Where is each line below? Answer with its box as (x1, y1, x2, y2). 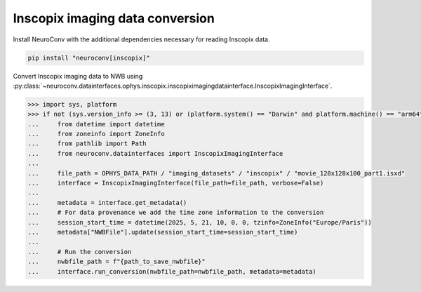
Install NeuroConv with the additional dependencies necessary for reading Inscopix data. (13, 35, 270, 44)
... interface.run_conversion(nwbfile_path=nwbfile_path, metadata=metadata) (27, 267, 317, 275)
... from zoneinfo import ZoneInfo (27, 130, 165, 138)
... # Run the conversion (27, 248, 132, 255)
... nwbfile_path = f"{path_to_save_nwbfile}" (27, 258, 206, 266)
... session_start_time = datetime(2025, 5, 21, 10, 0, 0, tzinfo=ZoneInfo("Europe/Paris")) (27, 218, 372, 226)
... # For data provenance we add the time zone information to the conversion (27, 208, 324, 217)
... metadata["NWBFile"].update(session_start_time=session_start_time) (27, 228, 298, 236)
